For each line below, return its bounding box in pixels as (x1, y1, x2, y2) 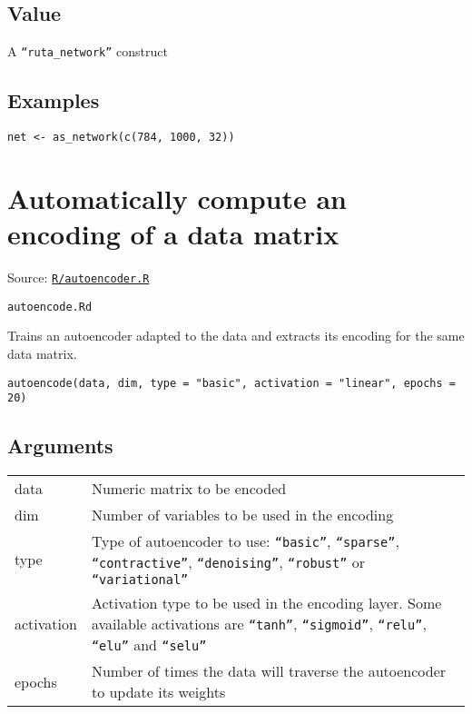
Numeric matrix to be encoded (91, 478, 287, 500)
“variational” (91, 572, 189, 588)
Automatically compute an (7, 179, 347, 216)
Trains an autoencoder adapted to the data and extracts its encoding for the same (7, 326, 465, 345)
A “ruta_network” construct (7, 42, 168, 61)
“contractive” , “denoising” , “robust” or (91, 551, 365, 573)
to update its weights (91, 681, 226, 703)
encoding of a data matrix (7, 215, 339, 253)
